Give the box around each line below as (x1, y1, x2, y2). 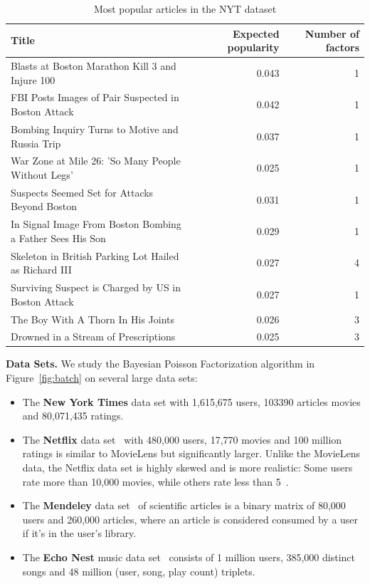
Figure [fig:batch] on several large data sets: (6, 370, 198, 385)
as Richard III (11, 262, 72, 277)
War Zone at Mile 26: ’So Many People (11, 153, 181, 168)
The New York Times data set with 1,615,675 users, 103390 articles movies (22, 394, 361, 409)
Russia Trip (11, 135, 61, 150)
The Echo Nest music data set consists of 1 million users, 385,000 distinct (22, 550, 356, 564)
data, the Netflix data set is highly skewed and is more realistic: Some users (22, 460, 353, 475)
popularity (227, 40, 280, 55)
